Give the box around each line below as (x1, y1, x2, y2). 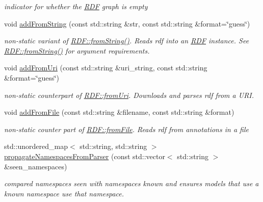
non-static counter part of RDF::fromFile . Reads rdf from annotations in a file (4, 123, 249, 134)
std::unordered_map (4, 141, 68, 151)
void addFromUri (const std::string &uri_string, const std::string (4, 62, 207, 73)
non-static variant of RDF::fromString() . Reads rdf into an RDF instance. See (4, 35, 249, 46)
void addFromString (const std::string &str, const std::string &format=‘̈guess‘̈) (4, 18, 250, 29)
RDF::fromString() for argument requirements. (4, 45, 150, 56)
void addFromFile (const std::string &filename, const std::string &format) (4, 107, 234, 117)
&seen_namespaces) (4, 161, 67, 171)
